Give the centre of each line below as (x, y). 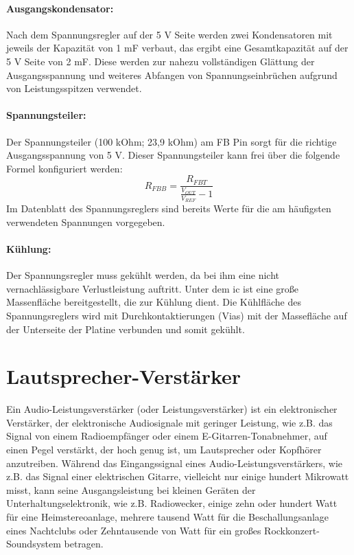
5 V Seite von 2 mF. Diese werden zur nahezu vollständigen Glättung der (161, 61)
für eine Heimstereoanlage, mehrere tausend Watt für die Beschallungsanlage (168, 517)
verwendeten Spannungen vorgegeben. (86, 222)
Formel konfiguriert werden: (64, 168)
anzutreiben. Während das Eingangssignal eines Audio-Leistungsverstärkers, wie (175, 463)
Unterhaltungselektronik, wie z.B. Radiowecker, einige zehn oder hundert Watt (172, 503)
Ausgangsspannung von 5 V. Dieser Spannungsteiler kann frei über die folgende (173, 155)
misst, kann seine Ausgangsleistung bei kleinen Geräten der (131, 489)
